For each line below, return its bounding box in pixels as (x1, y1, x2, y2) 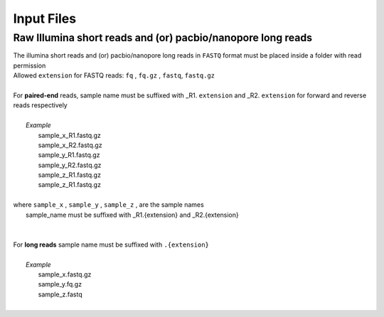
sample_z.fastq (38, 290, 83, 299)
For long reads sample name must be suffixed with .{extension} (13, 240, 210, 249)
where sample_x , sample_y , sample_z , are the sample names (13, 200, 204, 209)
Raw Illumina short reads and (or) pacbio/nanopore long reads (13, 31, 313, 44)
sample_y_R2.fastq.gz (38, 161, 102, 169)
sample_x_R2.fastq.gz (38, 141, 102, 149)
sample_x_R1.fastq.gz (38, 131, 101, 139)
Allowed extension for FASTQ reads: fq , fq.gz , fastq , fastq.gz (13, 71, 215, 80)
